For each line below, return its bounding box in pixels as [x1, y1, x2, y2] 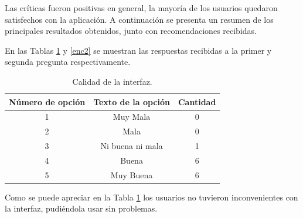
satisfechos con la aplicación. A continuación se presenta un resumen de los [5, 13, 274, 25]
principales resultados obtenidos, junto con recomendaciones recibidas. [5, 25, 257, 37]
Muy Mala [113, 110, 151, 123]
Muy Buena [110, 168, 153, 181]
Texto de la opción [93, 95, 170, 108]
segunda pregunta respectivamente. [5, 56, 131, 68]
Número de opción [9, 95, 86, 108]
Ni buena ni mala [100, 140, 163, 152]
